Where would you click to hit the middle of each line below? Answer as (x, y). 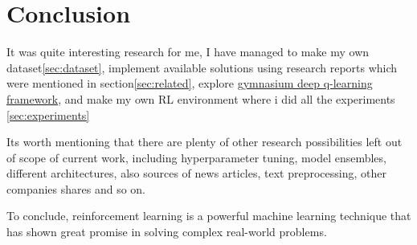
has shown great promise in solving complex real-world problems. (167, 232)
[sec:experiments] (48, 114)
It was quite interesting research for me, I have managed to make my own (188, 52)
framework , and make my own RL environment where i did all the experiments (201, 98)
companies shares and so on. (76, 188)
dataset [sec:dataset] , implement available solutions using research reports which (202, 67)
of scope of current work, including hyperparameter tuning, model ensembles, (196, 157)
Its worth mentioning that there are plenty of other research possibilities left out (204, 142)
